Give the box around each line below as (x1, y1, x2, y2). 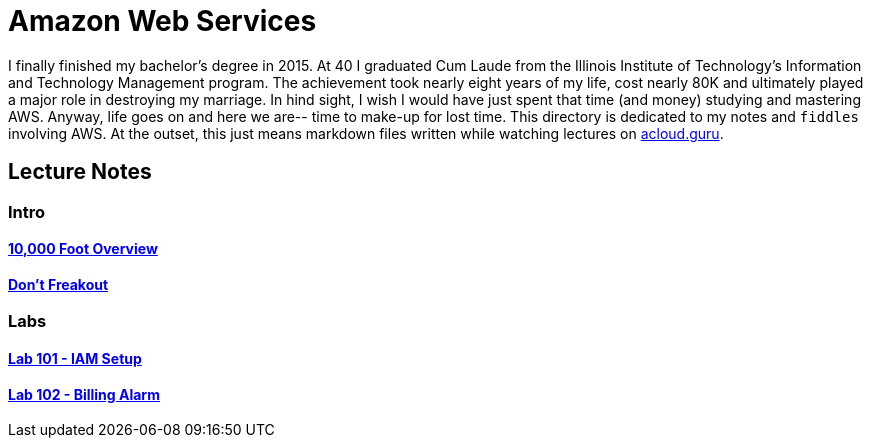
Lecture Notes (8, 159, 152, 185)
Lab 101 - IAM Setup (8, 350, 142, 368)
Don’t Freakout (8, 275, 109, 293)
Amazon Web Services (8, 4, 317, 38)
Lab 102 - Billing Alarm (8, 385, 160, 403)
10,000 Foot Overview (8, 240, 158, 258)
